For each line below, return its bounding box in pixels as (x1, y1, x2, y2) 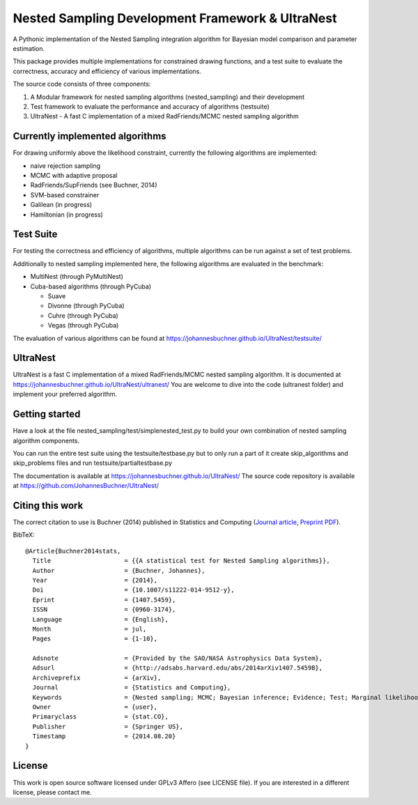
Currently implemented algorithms (13, 130, 167, 142)
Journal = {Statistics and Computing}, (32, 684, 231, 691)
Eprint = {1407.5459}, (32, 596, 176, 604)
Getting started (13, 408, 81, 420)
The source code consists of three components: (13, 80, 151, 89)
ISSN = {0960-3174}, (32, 606, 176, 613)
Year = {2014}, (32, 576, 158, 584)
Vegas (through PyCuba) (47, 321, 119, 330)
